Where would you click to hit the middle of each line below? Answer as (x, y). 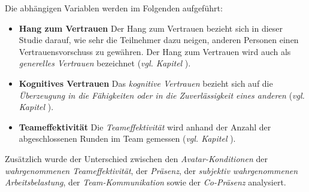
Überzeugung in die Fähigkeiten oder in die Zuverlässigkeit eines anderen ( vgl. (162, 95)
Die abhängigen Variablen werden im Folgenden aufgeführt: (114, 8)
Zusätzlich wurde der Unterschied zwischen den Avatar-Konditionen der (136, 158)
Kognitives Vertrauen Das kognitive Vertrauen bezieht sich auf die (146, 83)
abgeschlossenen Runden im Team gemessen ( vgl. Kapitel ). (127, 138)
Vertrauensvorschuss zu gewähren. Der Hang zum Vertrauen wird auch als (155, 51)
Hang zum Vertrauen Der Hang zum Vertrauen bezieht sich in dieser (151, 28)
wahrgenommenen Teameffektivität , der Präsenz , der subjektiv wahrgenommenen (152, 170)
